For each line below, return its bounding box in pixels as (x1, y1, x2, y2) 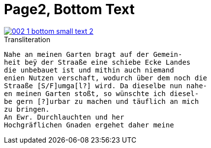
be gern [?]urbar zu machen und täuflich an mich (4, 97, 199, 105)
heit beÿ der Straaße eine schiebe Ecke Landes (4, 58, 191, 66)
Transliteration (4, 35, 51, 44)
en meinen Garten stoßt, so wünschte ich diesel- (4, 89, 199, 98)
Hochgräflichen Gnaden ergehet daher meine (4, 121, 174, 129)
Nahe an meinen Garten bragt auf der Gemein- (4, 50, 182, 58)
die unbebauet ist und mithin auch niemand (4, 66, 174, 74)
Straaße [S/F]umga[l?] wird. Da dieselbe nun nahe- (4, 81, 208, 90)
